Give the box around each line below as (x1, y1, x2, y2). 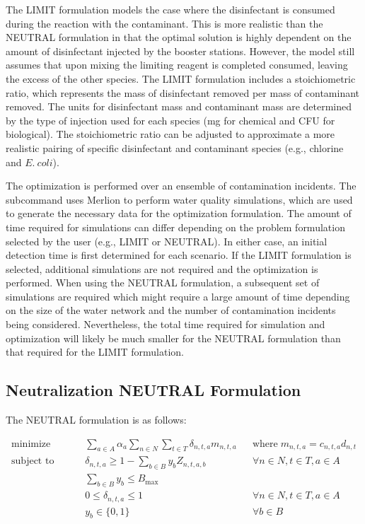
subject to (11, 456, 54, 467)
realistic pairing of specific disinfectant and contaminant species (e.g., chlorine (6, 140, 344, 155)
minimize (11, 438, 51, 449)
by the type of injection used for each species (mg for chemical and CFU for (6, 112, 335, 127)
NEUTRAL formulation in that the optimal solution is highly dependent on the (6, 30, 352, 45)
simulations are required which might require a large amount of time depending (6, 289, 350, 303)
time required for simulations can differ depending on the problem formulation (6, 219, 345, 234)
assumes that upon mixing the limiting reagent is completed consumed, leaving (6, 57, 348, 72)
